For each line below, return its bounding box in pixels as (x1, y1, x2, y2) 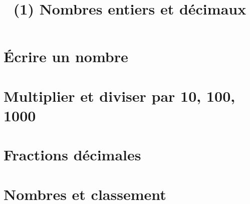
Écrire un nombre (4, 46, 128, 67)
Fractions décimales (4, 144, 141, 165)
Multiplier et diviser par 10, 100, (4, 85, 235, 106)
